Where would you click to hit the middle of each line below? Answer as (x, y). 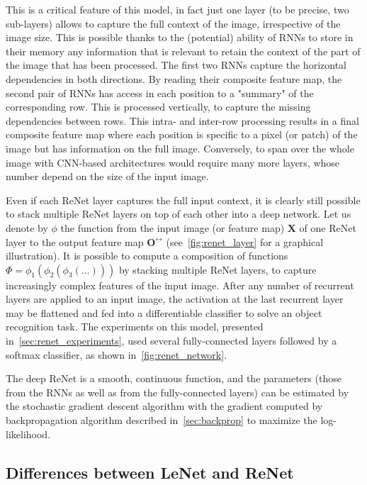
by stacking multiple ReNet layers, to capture (218, 269)
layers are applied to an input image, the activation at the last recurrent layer (175, 299)
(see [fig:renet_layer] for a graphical (245, 241)
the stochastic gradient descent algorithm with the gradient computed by (164, 406)
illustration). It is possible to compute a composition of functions (147, 256)
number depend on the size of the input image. (107, 176)
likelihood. (28, 434)
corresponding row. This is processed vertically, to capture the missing (158, 107)
